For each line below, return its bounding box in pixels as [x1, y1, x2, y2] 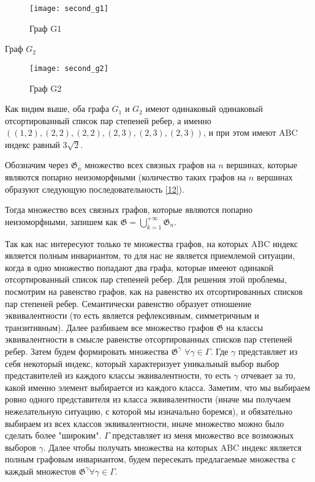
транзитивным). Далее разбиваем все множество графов [5, 321, 214, 333]
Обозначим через [5, 158, 69, 171]
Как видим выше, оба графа [5, 102, 109, 115]
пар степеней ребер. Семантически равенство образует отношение [5, 297, 251, 310]
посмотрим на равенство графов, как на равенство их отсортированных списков [5, 285, 303, 298]
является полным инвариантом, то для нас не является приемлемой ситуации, [5, 249, 295, 262]
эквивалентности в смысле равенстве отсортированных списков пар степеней [5, 333, 292, 346]
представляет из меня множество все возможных [112, 429, 294, 442]
